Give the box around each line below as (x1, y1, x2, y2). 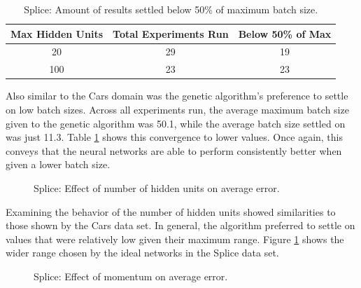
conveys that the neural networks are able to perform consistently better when (6, 143, 342, 158)
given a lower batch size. (6, 157, 111, 172)
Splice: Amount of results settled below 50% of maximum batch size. (24, 2, 318, 16)
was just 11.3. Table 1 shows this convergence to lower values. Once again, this (6, 130, 344, 144)
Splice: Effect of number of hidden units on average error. (34, 180, 280, 195)
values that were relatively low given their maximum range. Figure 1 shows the (6, 231, 344, 246)
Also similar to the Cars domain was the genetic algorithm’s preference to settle (6, 88, 348, 103)
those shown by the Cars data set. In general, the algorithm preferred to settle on (6, 218, 355, 233)
